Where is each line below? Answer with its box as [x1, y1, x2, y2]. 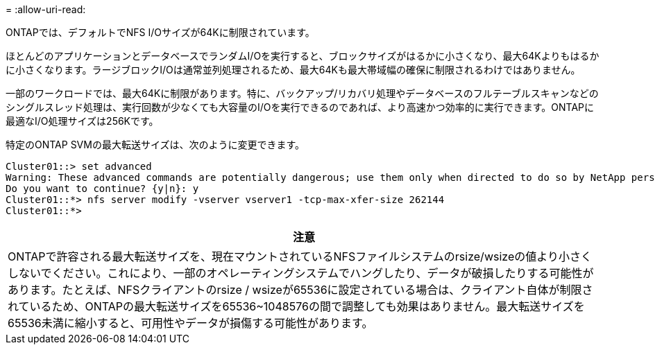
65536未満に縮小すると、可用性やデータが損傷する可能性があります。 [8, 316, 373, 330]
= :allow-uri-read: [6, 3, 86, 15]
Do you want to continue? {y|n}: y [6, 183, 199, 194]
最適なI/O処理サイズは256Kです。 [6, 115, 159, 127]
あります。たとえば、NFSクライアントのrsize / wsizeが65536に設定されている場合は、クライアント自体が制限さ [8, 283, 593, 297]
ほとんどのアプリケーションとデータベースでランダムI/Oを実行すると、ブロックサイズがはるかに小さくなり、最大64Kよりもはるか [6, 50, 599, 62]
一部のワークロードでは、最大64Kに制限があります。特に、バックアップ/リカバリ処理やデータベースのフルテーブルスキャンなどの [6, 87, 599, 99]
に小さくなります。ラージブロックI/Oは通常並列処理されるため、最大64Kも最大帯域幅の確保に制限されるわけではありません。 [6, 64, 581, 76]
